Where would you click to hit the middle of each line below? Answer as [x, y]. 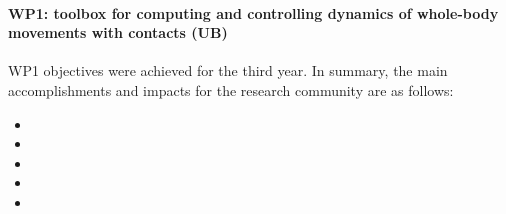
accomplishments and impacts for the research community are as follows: [231, 89]
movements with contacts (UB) [118, 32]
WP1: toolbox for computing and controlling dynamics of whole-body [253, 12]
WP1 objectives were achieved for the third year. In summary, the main [228, 70]
